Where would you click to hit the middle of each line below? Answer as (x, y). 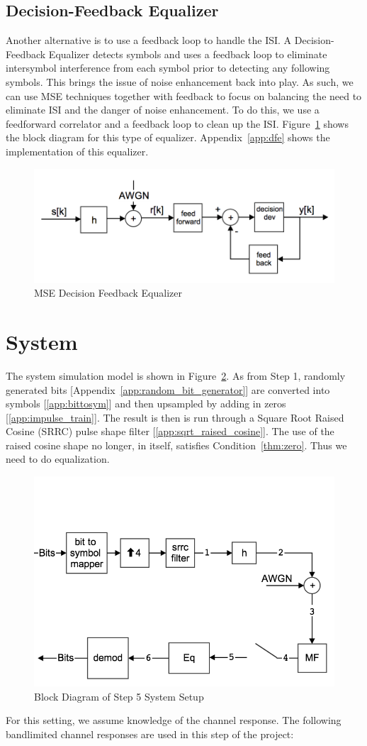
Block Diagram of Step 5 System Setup (119, 696)
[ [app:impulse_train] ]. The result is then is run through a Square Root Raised (175, 417)
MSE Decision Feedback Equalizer (108, 293)
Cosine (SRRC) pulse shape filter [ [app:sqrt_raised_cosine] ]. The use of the (170, 431)
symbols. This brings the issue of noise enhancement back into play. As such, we (180, 81)
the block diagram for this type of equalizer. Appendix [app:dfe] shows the (168, 137)
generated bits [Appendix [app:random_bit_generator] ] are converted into (168, 389)
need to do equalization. (58, 459)
